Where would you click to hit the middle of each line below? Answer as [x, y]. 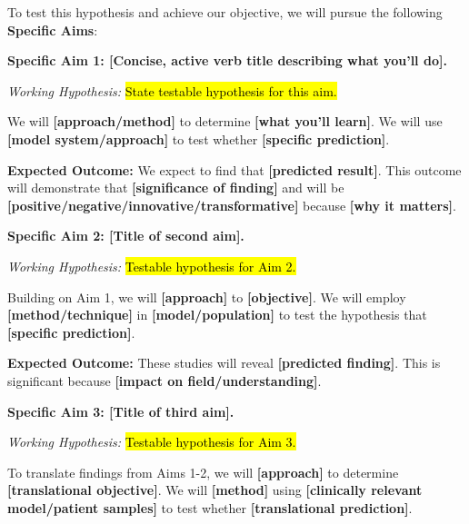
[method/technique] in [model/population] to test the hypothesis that [217, 315]
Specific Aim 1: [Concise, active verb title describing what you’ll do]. [227, 60]
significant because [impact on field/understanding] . [165, 380]
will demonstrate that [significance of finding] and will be [176, 188]
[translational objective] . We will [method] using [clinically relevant [215, 490]
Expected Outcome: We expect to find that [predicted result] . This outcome [234, 169]
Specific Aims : [53, 30]
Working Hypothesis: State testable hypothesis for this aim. [172, 90]
